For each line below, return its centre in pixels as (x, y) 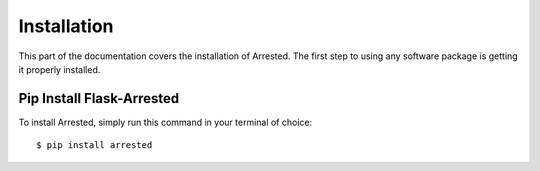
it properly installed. (59, 69)
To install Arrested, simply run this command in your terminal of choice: (165, 122)
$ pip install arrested (94, 145)
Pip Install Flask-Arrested (99, 98)
